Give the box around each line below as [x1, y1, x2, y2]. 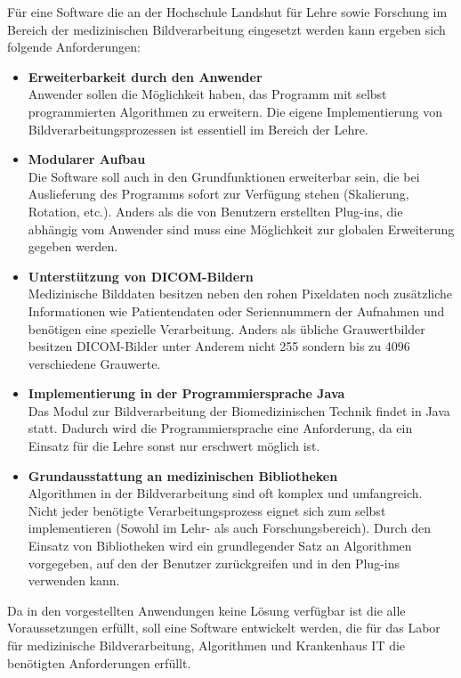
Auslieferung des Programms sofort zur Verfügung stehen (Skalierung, [28, 184, 409, 203]
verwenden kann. [28, 571, 120, 590]
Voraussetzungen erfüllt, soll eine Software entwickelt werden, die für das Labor [7, 618, 441, 637]
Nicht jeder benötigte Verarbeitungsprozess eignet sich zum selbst [28, 501, 386, 519]
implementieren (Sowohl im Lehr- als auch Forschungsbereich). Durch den [28, 519, 431, 537]
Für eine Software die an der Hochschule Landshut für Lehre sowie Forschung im [7, 3, 448, 20]
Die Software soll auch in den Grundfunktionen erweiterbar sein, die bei [28, 167, 420, 185]
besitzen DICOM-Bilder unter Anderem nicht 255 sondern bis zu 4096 [28, 337, 410, 355]
